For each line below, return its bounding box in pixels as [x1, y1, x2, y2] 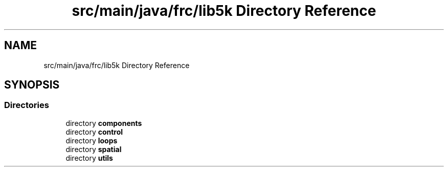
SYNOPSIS [4, 78, 60, 92]
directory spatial [65, 144, 122, 154]
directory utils [65, 153, 113, 162]
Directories [4, 100, 49, 111]
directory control [65, 127, 123, 136]
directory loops [65, 136, 118, 145]
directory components [65, 118, 142, 127]
